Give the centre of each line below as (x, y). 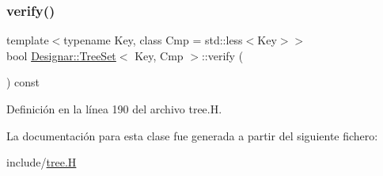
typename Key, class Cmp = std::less (153, 40)
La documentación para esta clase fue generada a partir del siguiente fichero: (192, 135)
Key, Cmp (159, 55)
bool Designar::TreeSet (61, 55)
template (28, 40)
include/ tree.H (42, 162)
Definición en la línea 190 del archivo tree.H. (114, 109)
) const (23, 82)
